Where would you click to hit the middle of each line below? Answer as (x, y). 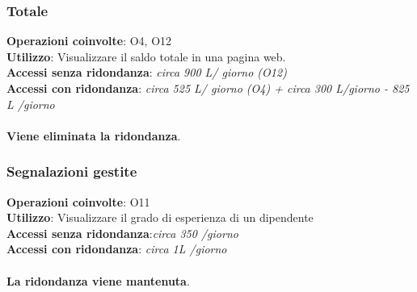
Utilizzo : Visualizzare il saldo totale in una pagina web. (146, 56)
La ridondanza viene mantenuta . (98, 280)
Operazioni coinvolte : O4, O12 (89, 41)
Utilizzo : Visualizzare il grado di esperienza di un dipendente (160, 217)
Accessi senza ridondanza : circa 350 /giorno (122, 233)
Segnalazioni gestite (72, 171)
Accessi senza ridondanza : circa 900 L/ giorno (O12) (147, 72)
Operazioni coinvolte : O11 (78, 201)
